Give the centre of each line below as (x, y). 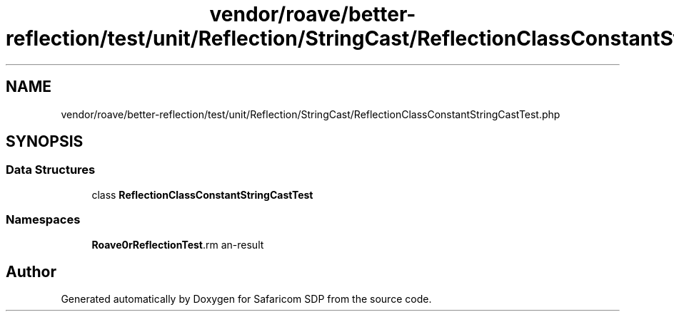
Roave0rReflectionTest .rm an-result (178, 244)
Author (31, 271)
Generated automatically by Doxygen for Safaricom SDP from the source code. (246, 299)
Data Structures (51, 170)
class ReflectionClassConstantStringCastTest (202, 194)
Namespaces (43, 220)
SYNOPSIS (45, 142)
